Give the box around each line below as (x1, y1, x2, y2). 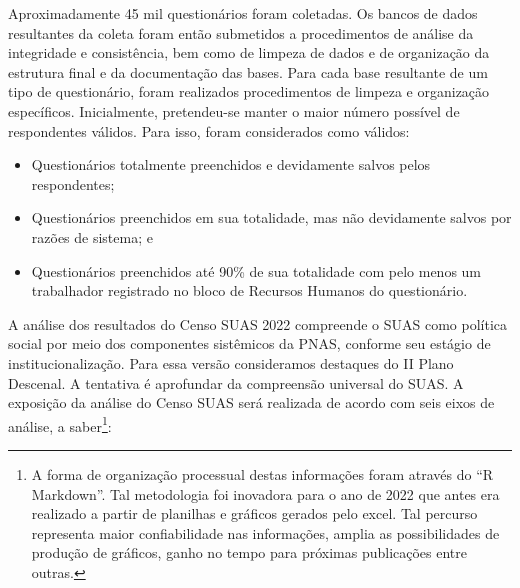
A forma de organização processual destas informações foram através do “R (31, 463, 494, 484)
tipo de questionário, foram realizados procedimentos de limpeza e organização (8, 81, 490, 102)
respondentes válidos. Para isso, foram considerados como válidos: (8, 120, 410, 141)
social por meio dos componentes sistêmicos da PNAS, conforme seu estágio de (8, 333, 491, 354)
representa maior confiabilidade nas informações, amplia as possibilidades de (31, 522, 500, 543)
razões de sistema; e (31, 226, 153, 247)
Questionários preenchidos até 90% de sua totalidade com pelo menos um (31, 260, 481, 281)
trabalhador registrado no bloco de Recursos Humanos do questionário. (31, 280, 468, 301)
